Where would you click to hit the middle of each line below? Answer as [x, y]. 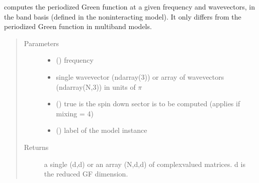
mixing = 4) [75, 113]
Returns [36, 147]
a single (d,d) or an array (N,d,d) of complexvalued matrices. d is [145, 164]
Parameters [41, 43]
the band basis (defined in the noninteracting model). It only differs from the [123, 16]
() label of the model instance [102, 130]
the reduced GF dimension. [86, 174]
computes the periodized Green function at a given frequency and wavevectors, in [129, 7]
